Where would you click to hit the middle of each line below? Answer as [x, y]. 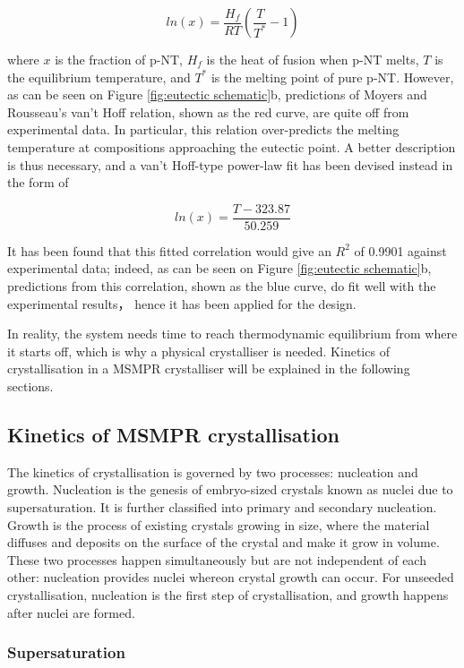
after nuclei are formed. [71, 612]
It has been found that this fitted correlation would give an [169, 250]
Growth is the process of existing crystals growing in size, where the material [219, 524]
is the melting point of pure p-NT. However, [332, 77]
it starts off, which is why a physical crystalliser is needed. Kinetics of [198, 351]
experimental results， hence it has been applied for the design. [182, 303]
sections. [30, 385]
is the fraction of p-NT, [119, 59]
